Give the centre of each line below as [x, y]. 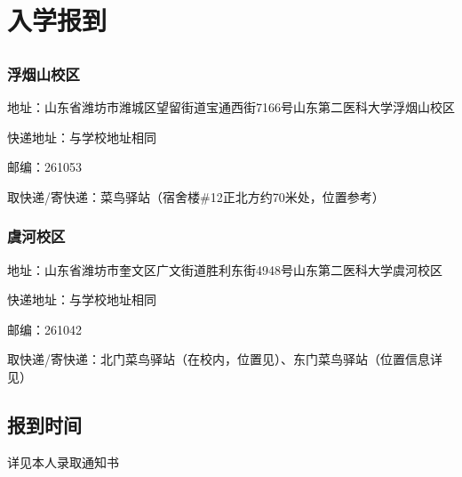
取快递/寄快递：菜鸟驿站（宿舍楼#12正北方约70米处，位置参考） [196, 196]
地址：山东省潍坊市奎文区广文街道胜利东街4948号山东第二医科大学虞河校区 [225, 269]
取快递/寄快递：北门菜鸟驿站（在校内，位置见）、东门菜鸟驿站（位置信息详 [225, 359]
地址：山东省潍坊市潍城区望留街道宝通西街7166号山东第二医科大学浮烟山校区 [231, 107]
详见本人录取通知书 [63, 461]
